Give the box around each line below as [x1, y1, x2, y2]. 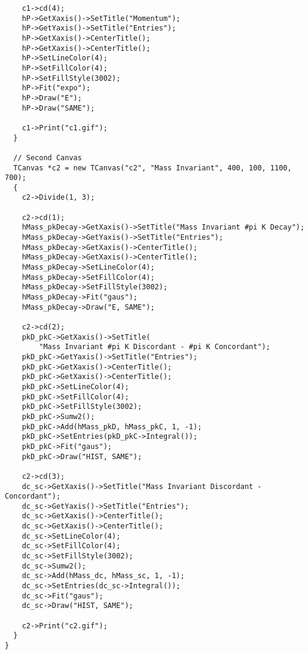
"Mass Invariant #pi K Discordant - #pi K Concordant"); [39, 343, 270, 352]
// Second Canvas [13, 153, 82, 162]
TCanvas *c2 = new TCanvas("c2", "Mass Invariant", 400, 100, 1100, [13, 163, 292, 172]
